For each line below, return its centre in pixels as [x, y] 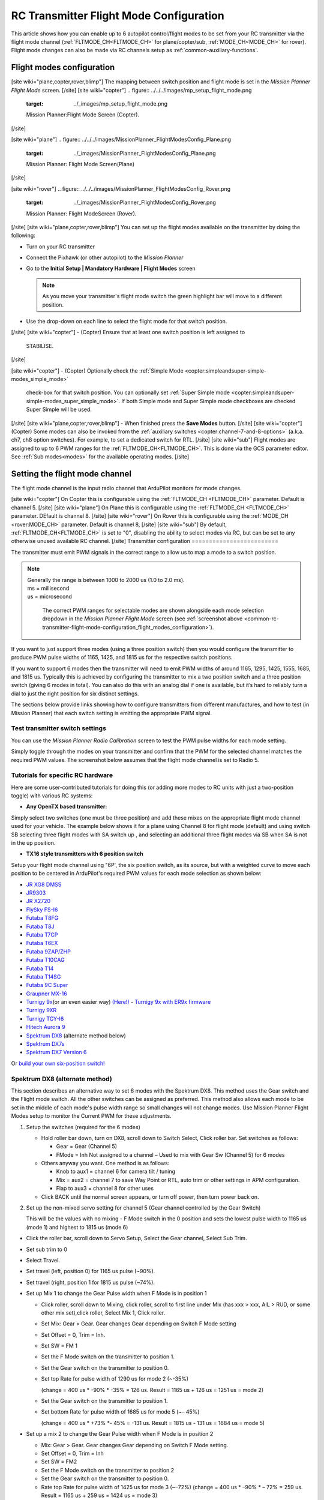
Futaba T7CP [42, 934]
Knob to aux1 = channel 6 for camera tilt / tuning [116, 1171]
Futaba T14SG [43, 976]
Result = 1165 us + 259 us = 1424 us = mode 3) [99, 1495]
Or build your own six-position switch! [58, 1063]
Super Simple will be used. [59, 409]
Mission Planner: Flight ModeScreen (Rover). [81, 214]
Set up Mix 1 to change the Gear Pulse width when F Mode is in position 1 [116, 1294]
